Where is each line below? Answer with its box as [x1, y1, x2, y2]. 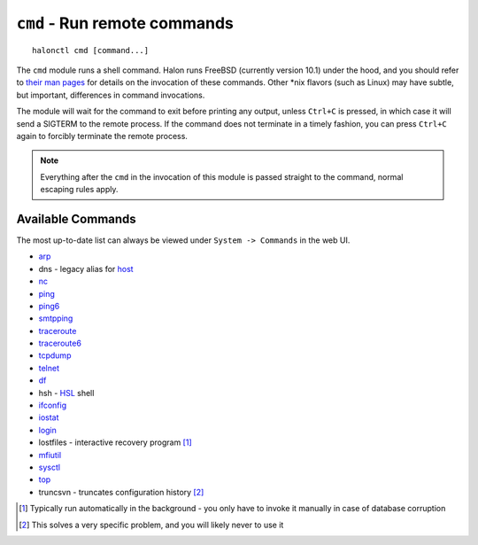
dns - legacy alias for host [38, 263, 134, 274]
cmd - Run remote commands [16, 13, 235, 33]
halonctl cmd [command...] [32, 45, 150, 55]
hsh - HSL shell [38, 387, 95, 398]
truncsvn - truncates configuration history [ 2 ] [38, 487, 204, 497]
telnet [38, 362, 60, 373]
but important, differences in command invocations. [16, 90, 205, 100]
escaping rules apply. [40, 184, 119, 195]
